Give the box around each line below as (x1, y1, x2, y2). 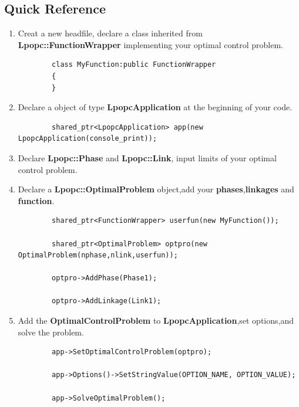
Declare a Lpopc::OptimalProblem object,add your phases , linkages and (18, 183, 294, 195)
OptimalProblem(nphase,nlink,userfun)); (18, 251, 178, 260)
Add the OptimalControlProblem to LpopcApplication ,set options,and (18, 314, 294, 327)
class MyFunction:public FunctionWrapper (52, 60, 216, 69)
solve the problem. (18, 325, 84, 338)
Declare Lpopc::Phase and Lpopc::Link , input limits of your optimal (18, 151, 277, 164)
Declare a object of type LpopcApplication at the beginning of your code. (18, 101, 293, 113)
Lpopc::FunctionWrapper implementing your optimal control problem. (18, 38, 283, 50)
